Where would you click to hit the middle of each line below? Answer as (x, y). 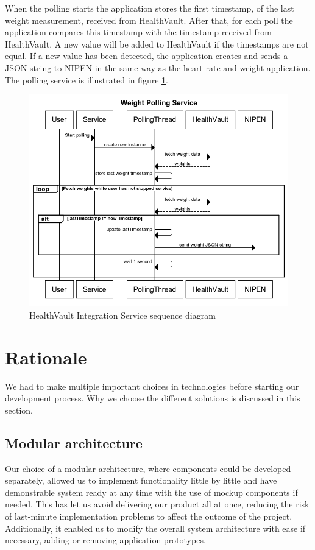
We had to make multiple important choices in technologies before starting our (152, 386)
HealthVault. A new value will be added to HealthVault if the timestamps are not (157, 44)
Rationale (46, 357)
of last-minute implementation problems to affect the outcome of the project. (149, 516)
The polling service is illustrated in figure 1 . (87, 79)
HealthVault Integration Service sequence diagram (122, 315)
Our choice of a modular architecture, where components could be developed (148, 468)
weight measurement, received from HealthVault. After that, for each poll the (149, 20)
